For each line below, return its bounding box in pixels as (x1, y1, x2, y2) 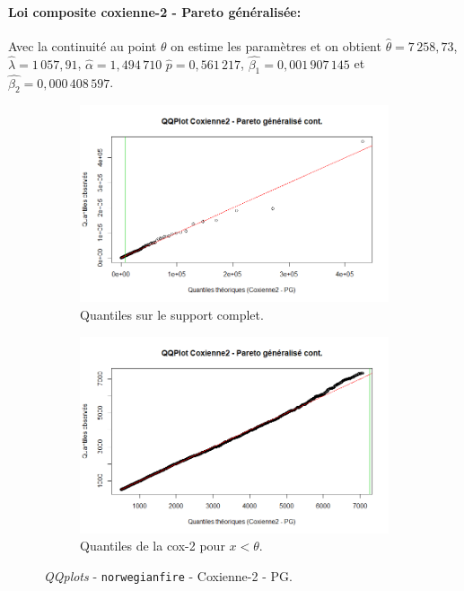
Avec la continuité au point (8, 36, 157, 55)
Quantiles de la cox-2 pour (80, 536, 225, 555)
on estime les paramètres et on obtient (171, 36, 381, 55)
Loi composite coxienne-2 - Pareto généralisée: (8, 2, 302, 21)
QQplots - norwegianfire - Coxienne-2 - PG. (44, 566, 293, 585)
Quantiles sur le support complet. (80, 305, 264, 324)
